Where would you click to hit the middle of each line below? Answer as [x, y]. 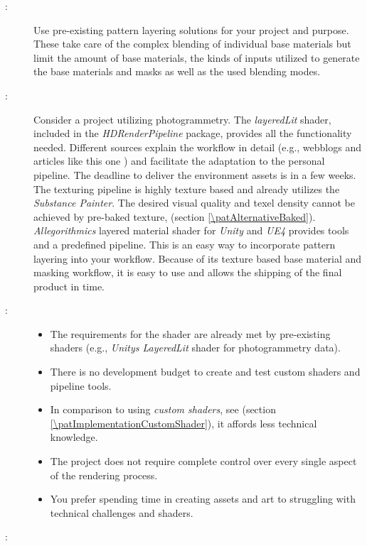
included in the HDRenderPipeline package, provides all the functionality [193, 133]
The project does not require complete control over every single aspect [203, 461]
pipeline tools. [81, 385]
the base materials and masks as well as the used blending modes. [177, 71]
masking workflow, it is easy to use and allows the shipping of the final [188, 272]
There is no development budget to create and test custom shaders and [205, 372]
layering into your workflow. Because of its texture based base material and [198, 258]
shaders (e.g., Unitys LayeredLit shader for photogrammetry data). [195, 348]
